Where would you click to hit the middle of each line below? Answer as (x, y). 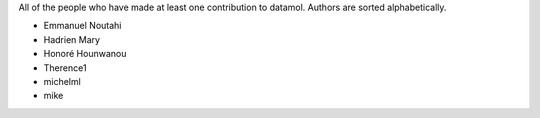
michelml (62, 81)
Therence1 (65, 67)
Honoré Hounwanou (85, 54)
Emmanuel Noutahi (82, 26)
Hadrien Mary (71, 39)
